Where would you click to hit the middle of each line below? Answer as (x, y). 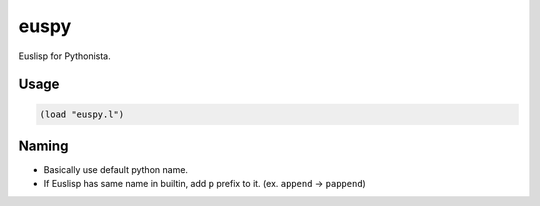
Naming (43, 145)
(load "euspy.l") (82, 114)
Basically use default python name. (116, 170)
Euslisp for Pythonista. (64, 56)
